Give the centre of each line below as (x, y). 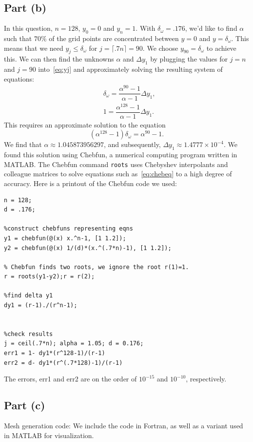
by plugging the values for (189, 59)
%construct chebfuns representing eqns (68, 229)
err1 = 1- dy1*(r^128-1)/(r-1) (55, 353)
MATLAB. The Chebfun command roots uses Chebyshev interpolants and (116, 164)
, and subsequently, (132, 144)
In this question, (28, 28)
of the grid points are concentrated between (114, 38)
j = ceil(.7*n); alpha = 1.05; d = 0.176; (74, 344)
